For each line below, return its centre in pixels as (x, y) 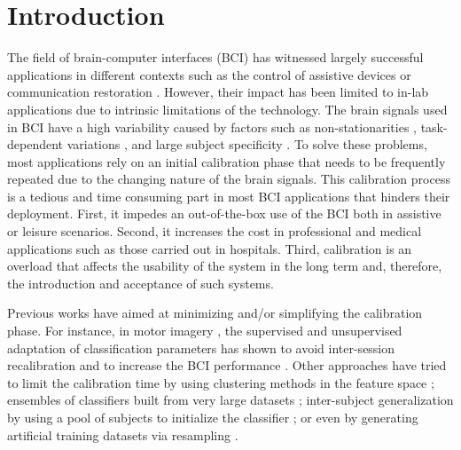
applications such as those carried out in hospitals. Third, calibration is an (210, 248)
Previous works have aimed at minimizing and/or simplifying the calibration (215, 313)
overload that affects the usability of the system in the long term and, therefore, (225, 266)
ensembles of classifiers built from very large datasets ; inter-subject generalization (230, 400)
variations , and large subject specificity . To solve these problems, (247, 144)
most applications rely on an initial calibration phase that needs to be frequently (227, 161)
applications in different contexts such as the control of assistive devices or (209, 74)
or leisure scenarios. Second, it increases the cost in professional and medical (215, 231)
